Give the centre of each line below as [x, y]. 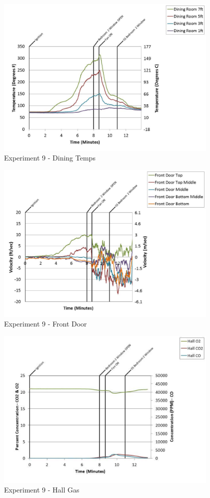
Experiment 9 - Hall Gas [42, 490]
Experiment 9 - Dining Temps [50, 158]
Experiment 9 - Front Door [45, 324]
